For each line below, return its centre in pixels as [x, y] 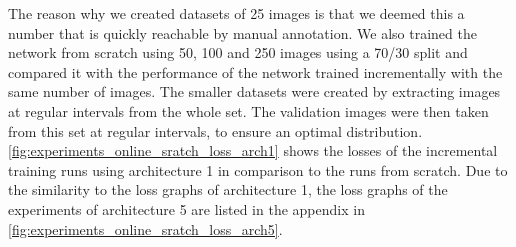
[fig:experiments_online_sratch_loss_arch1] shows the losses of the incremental [253, 150]
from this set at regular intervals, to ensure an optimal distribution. [215, 130]
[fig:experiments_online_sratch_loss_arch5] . [145, 228]
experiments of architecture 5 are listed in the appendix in [186, 208]
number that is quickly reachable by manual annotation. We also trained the [242, 32]
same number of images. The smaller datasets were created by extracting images [254, 91]
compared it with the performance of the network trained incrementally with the [255, 71]
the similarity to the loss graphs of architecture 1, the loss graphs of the [228, 189]
